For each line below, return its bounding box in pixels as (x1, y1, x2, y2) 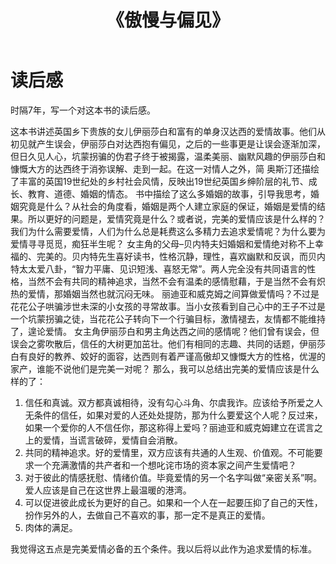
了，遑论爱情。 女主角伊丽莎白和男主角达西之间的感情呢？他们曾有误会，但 (10, 325, 320, 337)
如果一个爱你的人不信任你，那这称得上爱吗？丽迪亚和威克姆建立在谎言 (24, 421, 315, 433)
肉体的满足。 (24, 521, 78, 533)
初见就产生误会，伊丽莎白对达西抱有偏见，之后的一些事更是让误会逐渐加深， (10, 137, 326, 150)
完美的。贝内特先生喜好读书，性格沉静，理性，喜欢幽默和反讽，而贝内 (36, 250, 326, 262)
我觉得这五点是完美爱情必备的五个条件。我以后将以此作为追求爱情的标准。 (10, 542, 317, 555)
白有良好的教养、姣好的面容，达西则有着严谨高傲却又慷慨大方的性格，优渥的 (10, 350, 326, 362)
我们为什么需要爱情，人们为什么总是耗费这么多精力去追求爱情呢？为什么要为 (10, 225, 326, 237)
